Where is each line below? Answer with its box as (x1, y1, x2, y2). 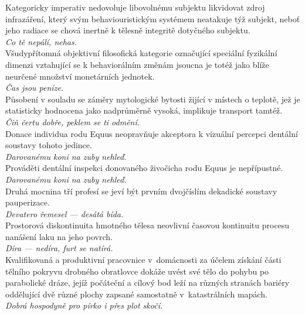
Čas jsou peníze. (5, 81, 64, 94)
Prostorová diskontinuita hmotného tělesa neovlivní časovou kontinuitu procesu (5, 219, 290, 231)
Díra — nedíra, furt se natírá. (5, 242, 113, 254)
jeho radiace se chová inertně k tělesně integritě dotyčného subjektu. (5, 24, 250, 36)
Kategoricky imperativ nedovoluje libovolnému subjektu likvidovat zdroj (5, 1, 265, 13)
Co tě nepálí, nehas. (5, 35, 77, 47)
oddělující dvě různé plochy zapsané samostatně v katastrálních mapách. (5, 287, 267, 300)
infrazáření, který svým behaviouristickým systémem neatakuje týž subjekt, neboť (5, 12, 300, 25)
